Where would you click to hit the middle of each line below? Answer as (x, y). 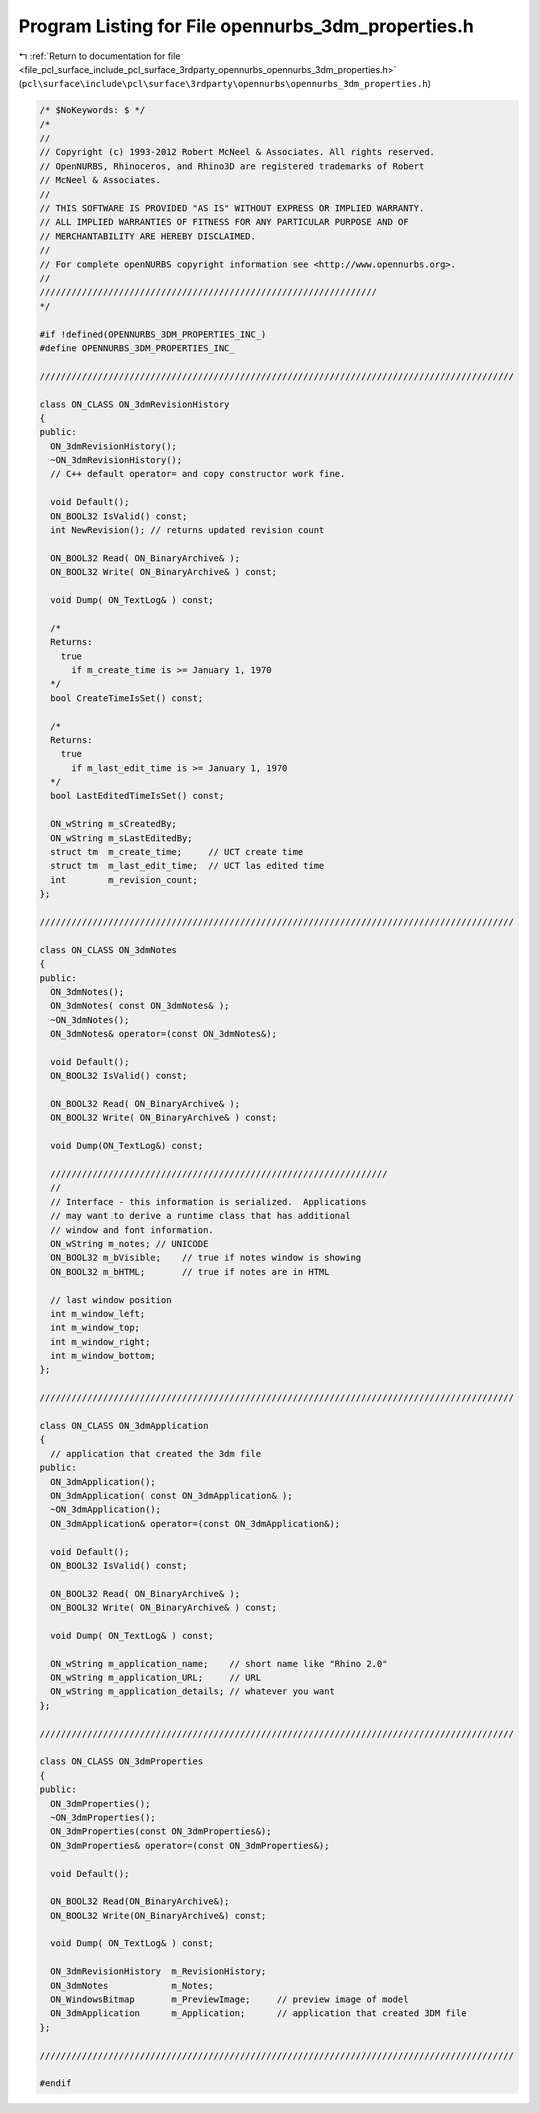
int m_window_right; (100, 1341)
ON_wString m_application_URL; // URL (156, 1678)
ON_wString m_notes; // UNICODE (129, 1243)
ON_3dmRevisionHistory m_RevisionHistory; (158, 1971)
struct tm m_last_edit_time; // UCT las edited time (187, 866)
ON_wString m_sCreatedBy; (113, 824)
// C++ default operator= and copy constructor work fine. (198, 474)
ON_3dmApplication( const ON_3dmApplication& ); (172, 1495)
